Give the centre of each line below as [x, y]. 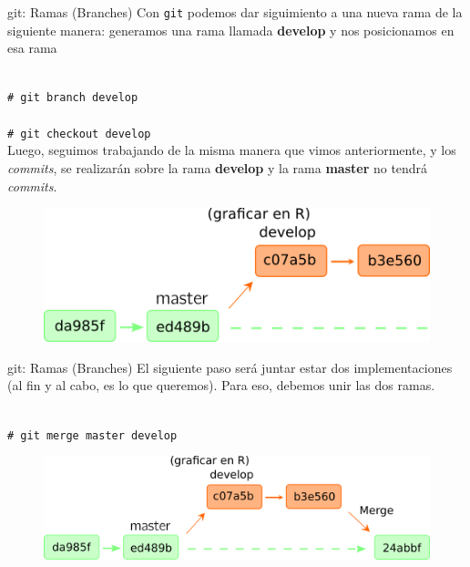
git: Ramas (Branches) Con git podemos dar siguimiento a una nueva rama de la [235, 12]
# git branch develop [73, 98]
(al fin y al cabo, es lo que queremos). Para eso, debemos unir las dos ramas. [221, 385]
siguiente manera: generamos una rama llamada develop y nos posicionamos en [231, 30]
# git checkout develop [79, 134]
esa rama [32, 48]
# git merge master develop [92, 435]
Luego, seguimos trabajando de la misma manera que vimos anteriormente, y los [232, 150]
